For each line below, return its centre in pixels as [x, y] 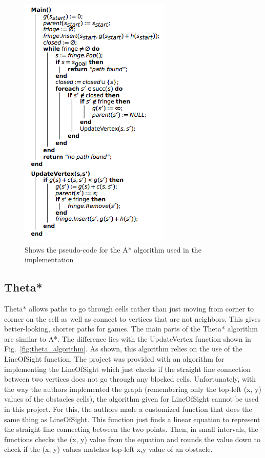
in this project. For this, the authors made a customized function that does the [128, 409]
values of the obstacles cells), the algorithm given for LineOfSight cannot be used [131, 399]
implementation [49, 259]
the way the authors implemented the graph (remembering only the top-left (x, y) [133, 389]
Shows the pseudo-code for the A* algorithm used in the [113, 249]
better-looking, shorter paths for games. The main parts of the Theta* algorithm [131, 329]
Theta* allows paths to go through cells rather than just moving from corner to [129, 308]
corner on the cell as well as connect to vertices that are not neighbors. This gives [132, 318]
